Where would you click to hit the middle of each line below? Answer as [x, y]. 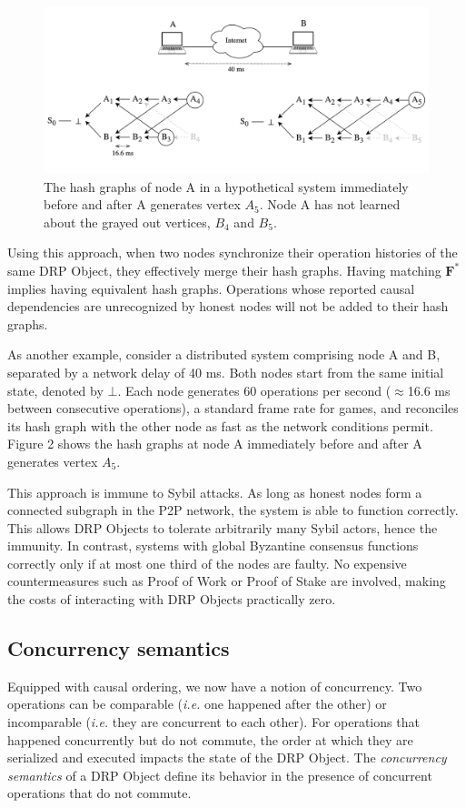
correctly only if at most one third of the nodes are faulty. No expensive [207, 563]
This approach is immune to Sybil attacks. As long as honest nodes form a [215, 492]
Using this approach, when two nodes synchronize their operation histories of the [233, 252]
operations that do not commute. [99, 793]
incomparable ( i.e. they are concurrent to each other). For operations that [213, 722]
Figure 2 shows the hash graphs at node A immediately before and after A [215, 444]
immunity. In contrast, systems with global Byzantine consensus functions [213, 545]
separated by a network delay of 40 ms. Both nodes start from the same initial [226, 372]
